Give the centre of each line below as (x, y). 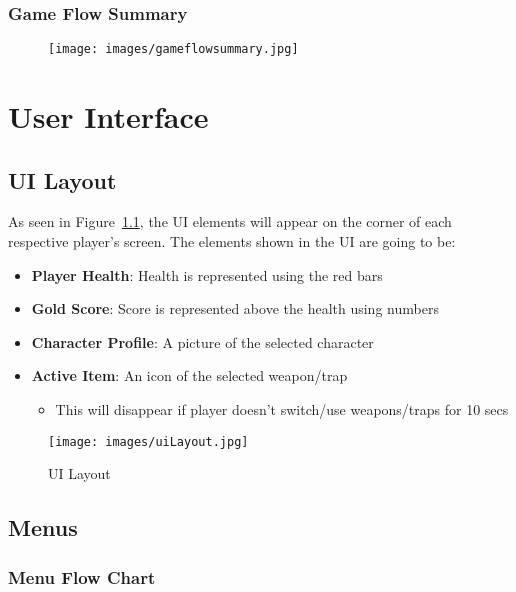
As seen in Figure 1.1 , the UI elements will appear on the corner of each (230, 221)
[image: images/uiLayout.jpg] (148, 441)
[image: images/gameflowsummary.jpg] (173, 49)
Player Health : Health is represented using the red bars (207, 274)
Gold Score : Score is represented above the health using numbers (235, 308)
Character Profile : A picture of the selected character (202, 341)
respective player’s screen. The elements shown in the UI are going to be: (232, 241)
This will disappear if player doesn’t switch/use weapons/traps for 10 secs (282, 409)
